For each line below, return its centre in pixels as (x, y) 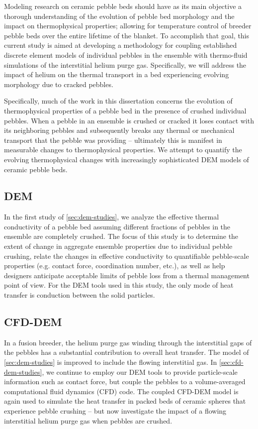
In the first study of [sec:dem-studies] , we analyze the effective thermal (112, 217)
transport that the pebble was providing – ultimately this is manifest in (113, 140)
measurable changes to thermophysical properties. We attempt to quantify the (123, 150)
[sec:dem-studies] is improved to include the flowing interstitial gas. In (111, 362)
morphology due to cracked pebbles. (59, 84)
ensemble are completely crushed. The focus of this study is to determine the (121, 236)
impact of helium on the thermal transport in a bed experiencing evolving (117, 74)
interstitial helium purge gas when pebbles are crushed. (88, 420)
